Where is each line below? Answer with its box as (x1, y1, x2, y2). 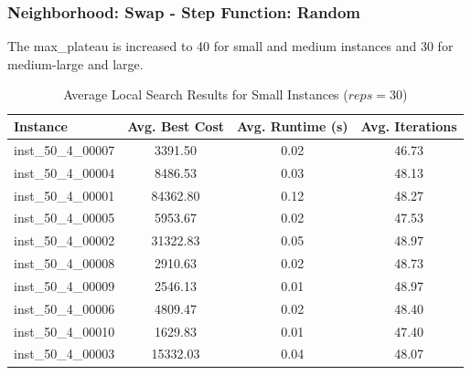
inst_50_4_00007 (14, 140, 115, 159)
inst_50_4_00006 (14, 298, 115, 318)
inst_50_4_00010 (14, 321, 115, 340)
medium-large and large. (7, 54, 144, 73)
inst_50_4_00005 (14, 208, 115, 227)
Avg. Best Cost (127, 117, 224, 135)
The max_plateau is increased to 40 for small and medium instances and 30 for (7, 36, 454, 56)
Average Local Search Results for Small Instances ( (63, 85, 348, 104)
